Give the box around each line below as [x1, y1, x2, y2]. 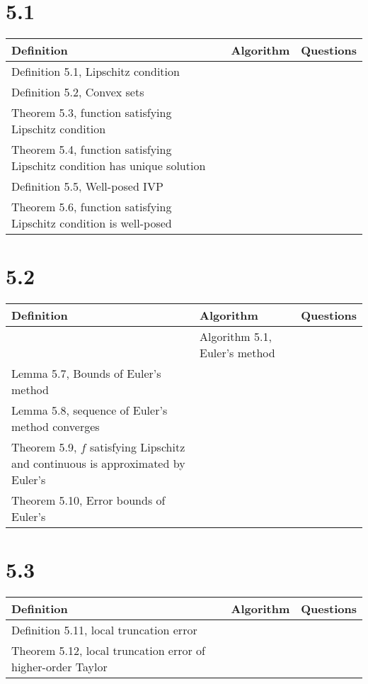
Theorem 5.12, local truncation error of [11, 642, 206, 659]
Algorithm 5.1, [200, 328, 272, 345]
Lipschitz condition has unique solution [11, 157, 206, 174]
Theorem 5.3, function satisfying [11, 104, 172, 121]
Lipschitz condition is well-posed [11, 215, 172, 232]
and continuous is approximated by [11, 455, 185, 472]
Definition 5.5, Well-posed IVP [11, 178, 163, 195]
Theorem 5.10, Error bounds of [11, 492, 166, 509]
